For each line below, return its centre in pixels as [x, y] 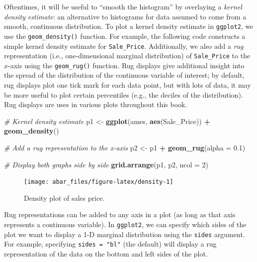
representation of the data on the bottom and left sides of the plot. [106, 254]
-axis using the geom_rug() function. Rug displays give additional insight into [126, 65]
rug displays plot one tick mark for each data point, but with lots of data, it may [128, 85]
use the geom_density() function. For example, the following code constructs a [125, 36]
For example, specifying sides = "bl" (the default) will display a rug [110, 244]
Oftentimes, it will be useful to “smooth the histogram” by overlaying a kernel [123, 6]
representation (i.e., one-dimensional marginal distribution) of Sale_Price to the [127, 56]
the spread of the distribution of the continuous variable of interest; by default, [124, 75]
